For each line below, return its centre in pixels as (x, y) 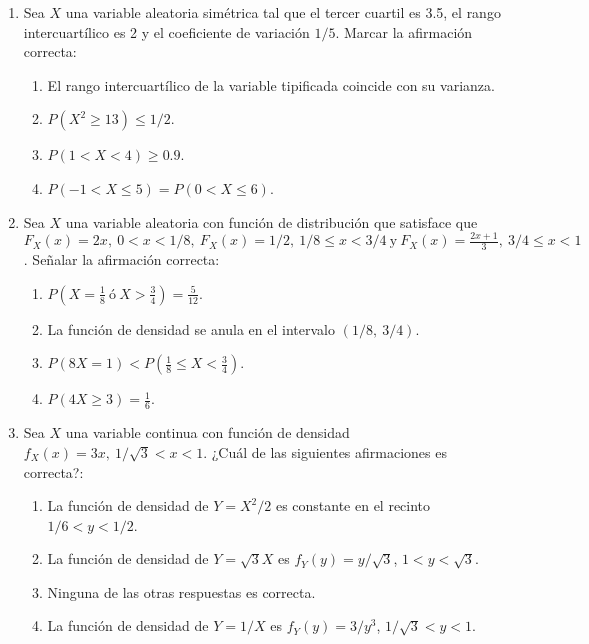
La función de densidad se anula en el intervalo (191, 328)
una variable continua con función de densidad (207, 432)
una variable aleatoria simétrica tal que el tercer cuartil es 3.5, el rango (283, 12)
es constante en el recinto (353, 505)
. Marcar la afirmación (404, 31)
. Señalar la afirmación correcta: (121, 259)
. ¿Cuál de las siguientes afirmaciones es (325, 451)
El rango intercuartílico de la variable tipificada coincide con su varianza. (271, 84)
